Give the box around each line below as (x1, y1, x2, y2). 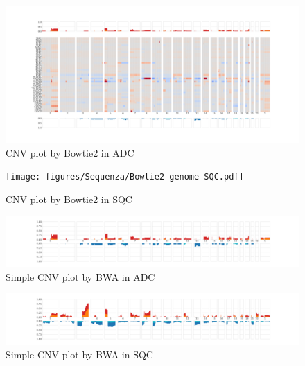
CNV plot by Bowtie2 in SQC (6, 191, 132, 206)
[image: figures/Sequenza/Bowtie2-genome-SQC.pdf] (6, 172, 244, 182)
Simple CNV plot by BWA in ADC (6, 269, 155, 284)
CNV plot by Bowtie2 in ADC (6, 145, 134, 159)
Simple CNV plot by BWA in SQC (6, 347, 153, 361)
